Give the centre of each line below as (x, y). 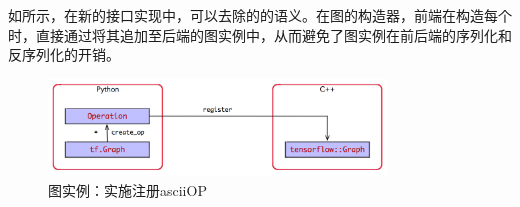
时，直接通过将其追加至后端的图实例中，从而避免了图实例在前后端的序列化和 (260, 34)
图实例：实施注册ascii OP (127, 190)
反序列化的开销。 (64, 54)
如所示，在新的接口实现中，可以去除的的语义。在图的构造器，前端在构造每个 (260, 15)
